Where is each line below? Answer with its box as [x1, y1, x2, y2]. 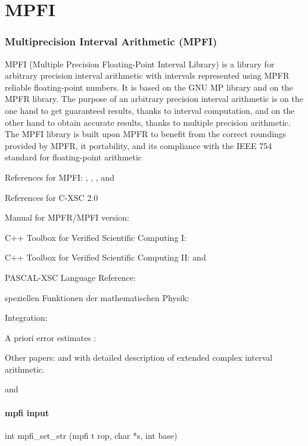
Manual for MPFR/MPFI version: [5, 211, 129, 224]
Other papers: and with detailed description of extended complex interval [5, 351, 273, 364]
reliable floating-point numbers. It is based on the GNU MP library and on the [5, 80, 293, 93]
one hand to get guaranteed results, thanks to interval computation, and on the [5, 104, 295, 116]
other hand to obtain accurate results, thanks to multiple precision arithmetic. [5, 116, 291, 128]
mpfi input [5, 406, 49, 419]
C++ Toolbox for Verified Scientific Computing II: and [5, 251, 206, 264]
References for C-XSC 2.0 [5, 191, 98, 203]
